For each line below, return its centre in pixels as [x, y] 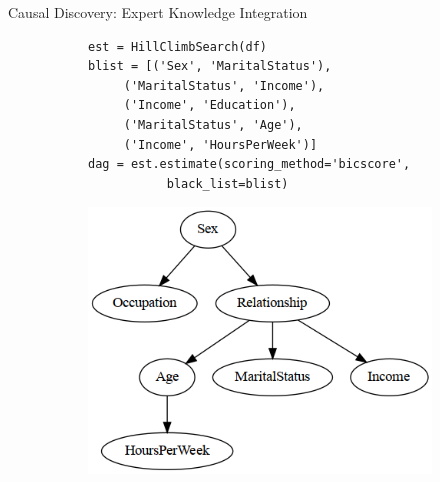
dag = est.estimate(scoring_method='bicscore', [249, 164]
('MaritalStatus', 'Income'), [224, 85]
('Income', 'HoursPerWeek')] [220, 144]
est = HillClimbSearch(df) [177, 46]
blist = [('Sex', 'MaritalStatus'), [210, 66]
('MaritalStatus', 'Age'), [213, 124]
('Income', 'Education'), [209, 105]
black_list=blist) [227, 183]
